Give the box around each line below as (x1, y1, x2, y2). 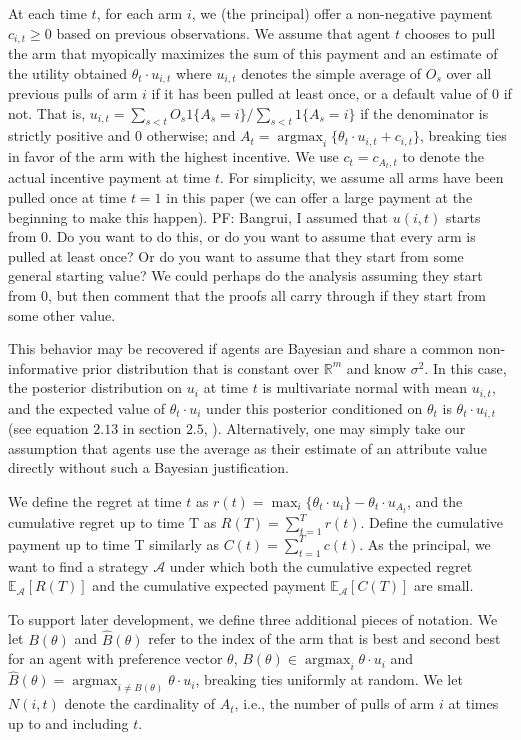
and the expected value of (8, 397, 166, 418)
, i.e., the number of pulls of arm (234, 693, 435, 714)
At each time (8, 3, 87, 23)
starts (446, 206, 481, 227)
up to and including (8, 712, 129, 733)
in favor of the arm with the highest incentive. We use (8, 146, 339, 167)
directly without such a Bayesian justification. (8, 457, 289, 478)
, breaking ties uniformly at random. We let (195, 669, 463, 690)
